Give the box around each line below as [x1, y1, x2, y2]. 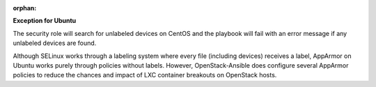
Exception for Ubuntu [13, 17, 77, 25]
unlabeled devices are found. [13, 39, 97, 48]
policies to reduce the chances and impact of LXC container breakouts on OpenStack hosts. [13, 71, 277, 79]
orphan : [13, 4, 37, 12]
